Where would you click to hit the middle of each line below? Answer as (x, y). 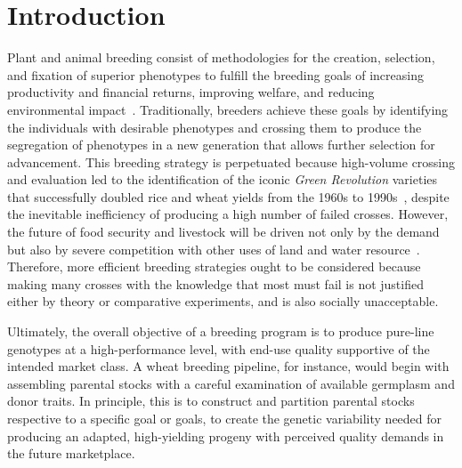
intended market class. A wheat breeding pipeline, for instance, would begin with (228, 366)
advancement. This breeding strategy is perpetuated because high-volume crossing (231, 161)
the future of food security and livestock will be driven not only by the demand (223, 232)
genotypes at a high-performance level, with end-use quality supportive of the (219, 348)
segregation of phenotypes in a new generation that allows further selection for (221, 145)
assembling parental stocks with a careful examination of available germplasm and (231, 383)
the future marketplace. (71, 453)
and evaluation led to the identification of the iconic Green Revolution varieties (223, 179)
